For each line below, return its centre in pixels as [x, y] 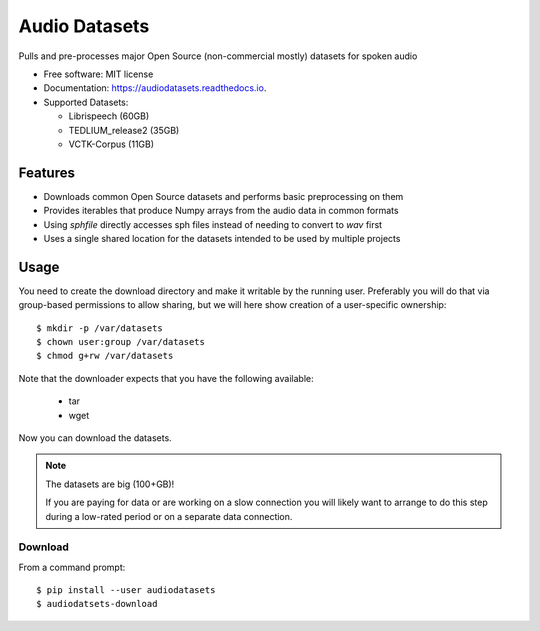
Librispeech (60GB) [109, 116]
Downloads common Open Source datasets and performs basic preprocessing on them [223, 196]
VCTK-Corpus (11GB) [111, 144]
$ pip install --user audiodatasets [126, 590]
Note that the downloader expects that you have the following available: [166, 378]
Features [46, 172]
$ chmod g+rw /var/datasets [105, 356]
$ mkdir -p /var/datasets [100, 328]
